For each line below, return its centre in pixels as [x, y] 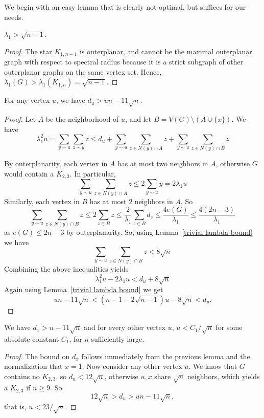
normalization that [33, 366]
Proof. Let [20, 119]
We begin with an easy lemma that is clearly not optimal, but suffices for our [125, 7]
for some [229, 327]
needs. [14, 17]
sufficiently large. [118, 338]
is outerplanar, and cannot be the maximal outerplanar [166, 51]
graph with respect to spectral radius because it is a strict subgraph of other [124, 62]
